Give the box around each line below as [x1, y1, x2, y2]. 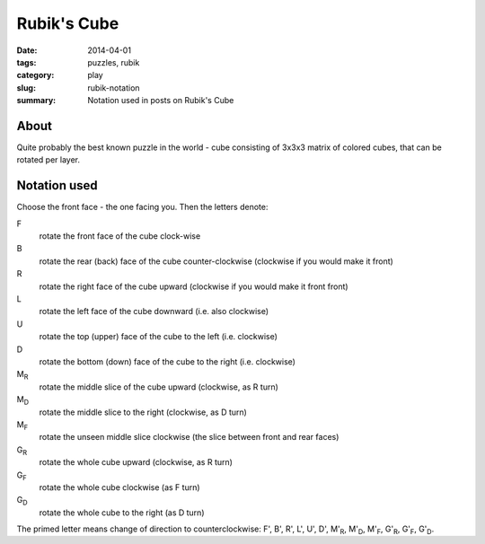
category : [16, 70, 55, 81]
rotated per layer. [16, 154, 81, 165]
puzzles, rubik [87, 57, 140, 67]
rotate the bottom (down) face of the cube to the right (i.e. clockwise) [39, 356, 296, 367]
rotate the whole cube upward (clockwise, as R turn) [39, 457, 234, 468]
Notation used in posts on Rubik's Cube [87, 95, 234, 106]
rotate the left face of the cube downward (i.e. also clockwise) [39, 306, 269, 317]
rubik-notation [87, 82, 140, 93]
